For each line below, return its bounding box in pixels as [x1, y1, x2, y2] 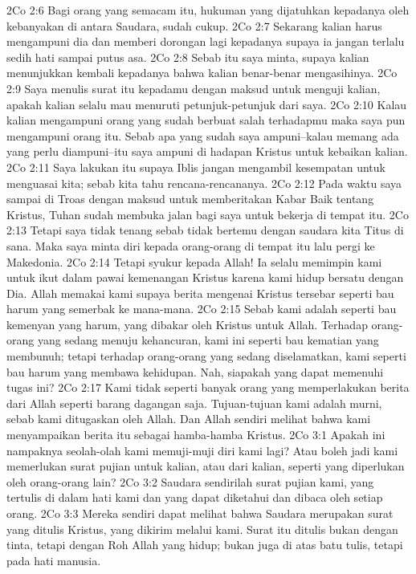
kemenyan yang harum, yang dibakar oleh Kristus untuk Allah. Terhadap [6, 315, 368, 332]
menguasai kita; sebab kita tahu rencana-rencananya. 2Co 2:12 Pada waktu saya [6, 174, 402, 191]
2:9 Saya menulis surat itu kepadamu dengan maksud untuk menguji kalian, [6, 79, 381, 96]
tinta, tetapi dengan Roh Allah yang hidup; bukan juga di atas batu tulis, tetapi [6, 536, 403, 553]
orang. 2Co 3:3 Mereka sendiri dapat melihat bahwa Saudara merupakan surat [6, 505, 394, 521]
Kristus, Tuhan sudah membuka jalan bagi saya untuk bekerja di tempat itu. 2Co [6, 206, 409, 222]
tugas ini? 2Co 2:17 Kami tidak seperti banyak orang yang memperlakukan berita [6, 379, 410, 396]
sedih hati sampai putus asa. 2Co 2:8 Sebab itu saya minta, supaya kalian [6, 48, 369, 65]
